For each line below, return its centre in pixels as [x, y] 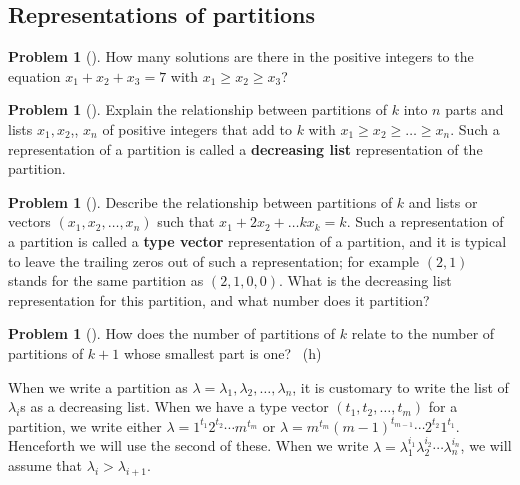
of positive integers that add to [197, 128]
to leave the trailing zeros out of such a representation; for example [214, 260]
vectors [29, 221]
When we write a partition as [98, 386]
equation [34, 75]
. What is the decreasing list [365, 280]
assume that [45, 465]
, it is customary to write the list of [400, 386]
